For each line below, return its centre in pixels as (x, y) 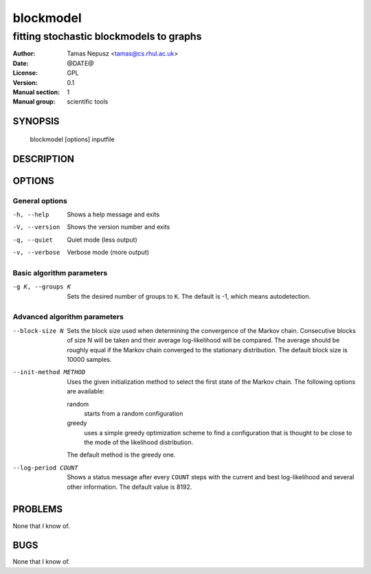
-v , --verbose (36, 253)
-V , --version (36, 227)
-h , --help (31, 214)
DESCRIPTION (44, 159)
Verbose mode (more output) (108, 252)
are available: (86, 391)
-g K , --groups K (42, 287)
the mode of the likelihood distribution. (139, 442)
